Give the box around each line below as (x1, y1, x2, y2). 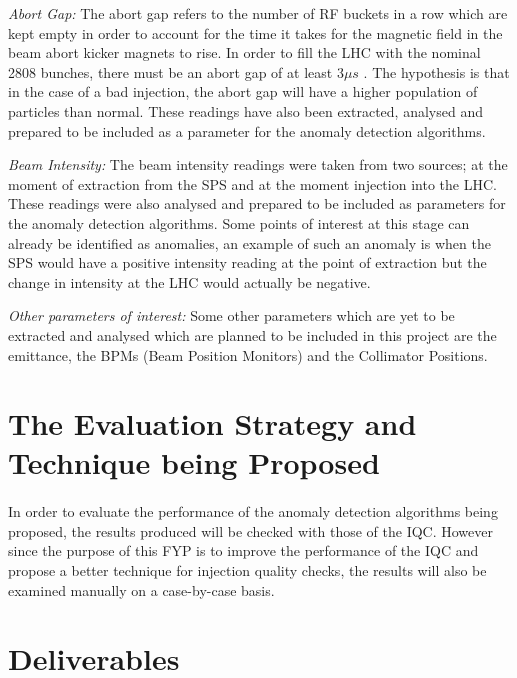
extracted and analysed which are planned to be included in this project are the (8, 324, 497, 345)
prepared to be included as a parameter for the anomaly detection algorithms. (8, 120, 486, 141)
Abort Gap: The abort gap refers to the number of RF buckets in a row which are (8, 3, 508, 23)
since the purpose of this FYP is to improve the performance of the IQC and (8, 540, 479, 561)
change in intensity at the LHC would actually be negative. (8, 271, 371, 292)
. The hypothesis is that (363, 61, 510, 82)
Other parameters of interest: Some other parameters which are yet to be (8, 305, 455, 326)
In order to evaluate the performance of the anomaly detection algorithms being (8, 501, 498, 522)
